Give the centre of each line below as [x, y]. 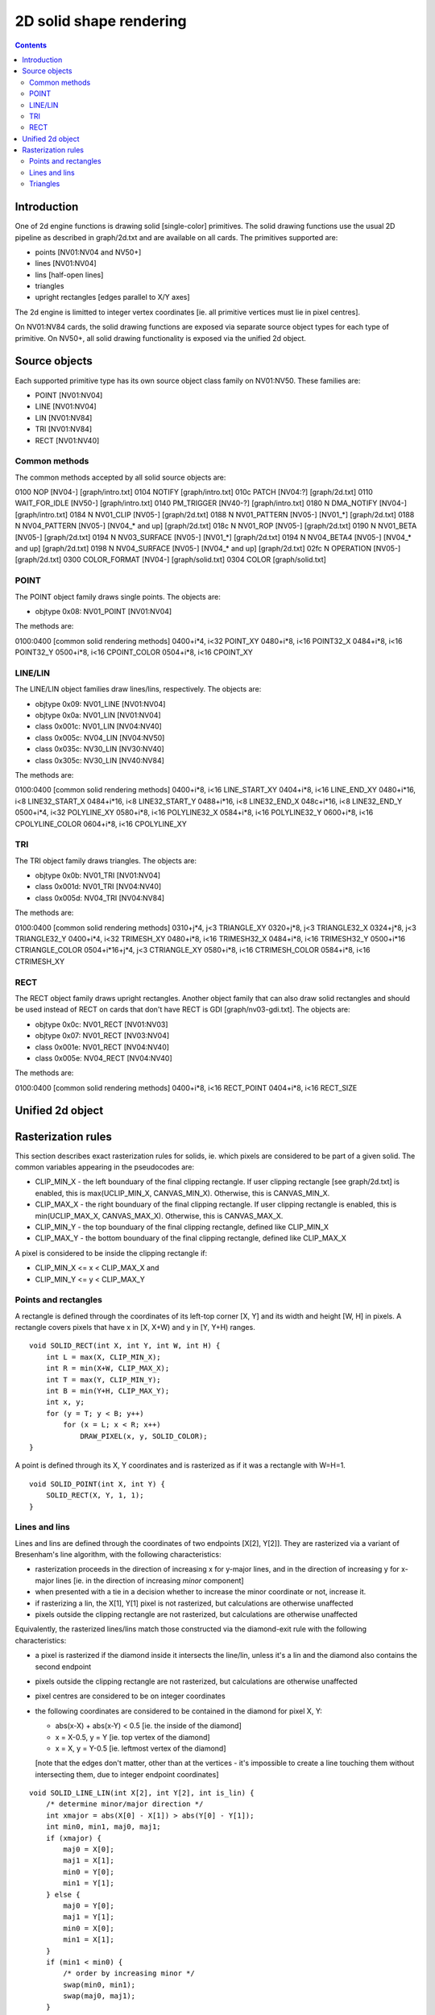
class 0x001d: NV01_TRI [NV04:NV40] [98, 887]
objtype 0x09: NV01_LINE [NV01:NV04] [100, 704]
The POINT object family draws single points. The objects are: [118, 596]
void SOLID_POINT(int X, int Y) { [97, 1484]
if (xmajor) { [74, 1838]
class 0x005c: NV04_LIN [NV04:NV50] [100, 737]
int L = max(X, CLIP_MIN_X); [103, 1357]
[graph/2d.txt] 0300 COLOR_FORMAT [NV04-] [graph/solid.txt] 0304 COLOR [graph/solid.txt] [170, 559]
